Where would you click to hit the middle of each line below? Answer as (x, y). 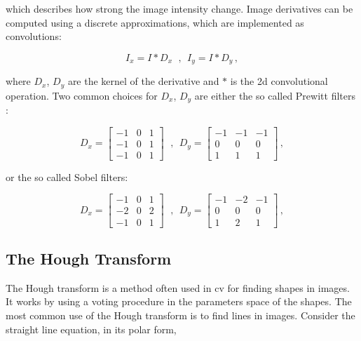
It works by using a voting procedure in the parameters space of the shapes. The (179, 301)
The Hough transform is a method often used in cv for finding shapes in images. (178, 287)
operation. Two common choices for (82, 95)
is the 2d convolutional (279, 81)
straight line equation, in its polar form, (91, 329)
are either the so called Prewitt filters (275, 95)
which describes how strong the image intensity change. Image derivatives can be (179, 8)
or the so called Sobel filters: (67, 176)
